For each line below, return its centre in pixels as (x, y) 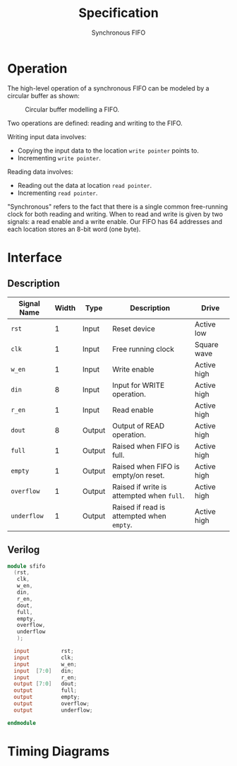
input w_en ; (45, 664)
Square (207, 344)
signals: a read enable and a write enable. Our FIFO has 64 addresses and (115, 221)
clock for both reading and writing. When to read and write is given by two (115, 214)
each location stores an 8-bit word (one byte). (74, 229)
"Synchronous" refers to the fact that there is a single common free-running (117, 206)
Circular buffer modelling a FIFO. (72, 109)
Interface (35, 258)
